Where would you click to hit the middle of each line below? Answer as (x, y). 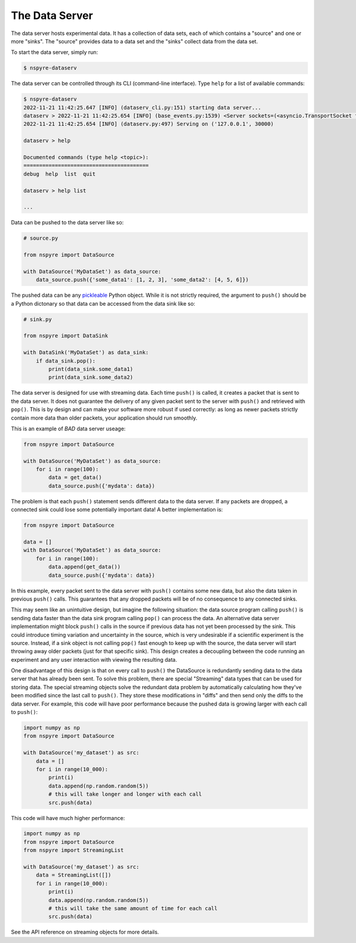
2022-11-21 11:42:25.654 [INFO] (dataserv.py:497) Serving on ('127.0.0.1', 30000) (149, 124)
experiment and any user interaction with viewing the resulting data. (94, 659)
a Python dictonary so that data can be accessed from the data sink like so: (103, 303)
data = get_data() (75, 477)
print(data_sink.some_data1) (91, 369)
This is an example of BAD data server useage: (68, 428)
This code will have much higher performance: (68, 818)
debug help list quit (60, 174)
